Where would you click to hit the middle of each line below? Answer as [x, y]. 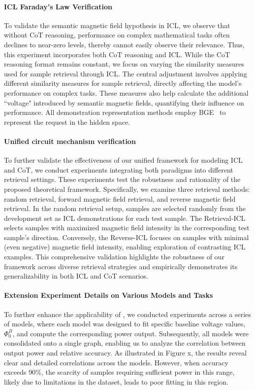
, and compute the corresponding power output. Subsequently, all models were [131, 333]
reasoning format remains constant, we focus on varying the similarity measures [124, 64]
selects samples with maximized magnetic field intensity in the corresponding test [127, 228]
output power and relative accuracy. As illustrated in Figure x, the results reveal [126, 353]
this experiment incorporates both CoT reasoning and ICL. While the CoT [117, 54]
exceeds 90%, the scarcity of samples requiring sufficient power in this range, [119, 372]
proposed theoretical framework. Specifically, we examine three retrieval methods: [127, 189]
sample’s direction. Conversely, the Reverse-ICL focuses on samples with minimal [127, 237]
